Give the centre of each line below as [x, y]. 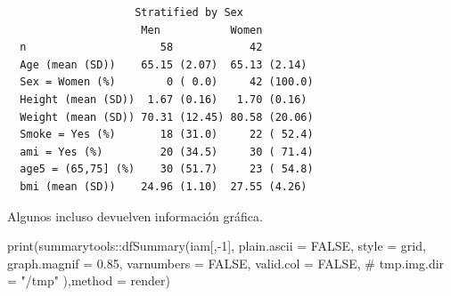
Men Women [202, 30]
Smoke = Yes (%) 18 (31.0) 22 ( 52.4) [167, 135]
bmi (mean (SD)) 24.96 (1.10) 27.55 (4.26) [164, 186]
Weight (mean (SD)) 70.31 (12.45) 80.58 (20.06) [167, 117]
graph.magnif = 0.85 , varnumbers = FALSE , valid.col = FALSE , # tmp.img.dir [226, 263]
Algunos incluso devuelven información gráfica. [135, 216]
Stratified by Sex [189, 12]
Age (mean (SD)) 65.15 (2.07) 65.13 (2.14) [164, 64]
